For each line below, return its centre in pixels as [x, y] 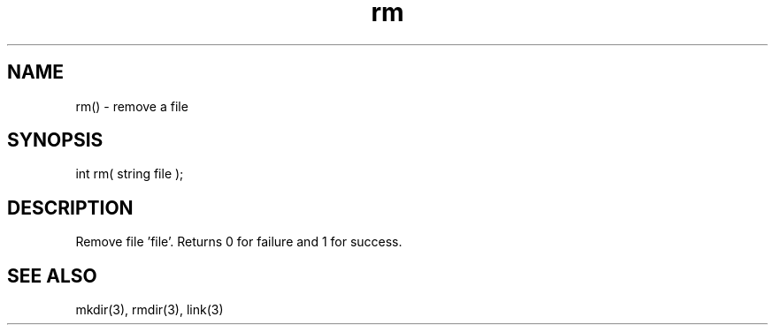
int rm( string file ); [130, 174]
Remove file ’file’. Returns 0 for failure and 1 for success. [239, 242]
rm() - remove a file [132, 106]
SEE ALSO [52, 275]
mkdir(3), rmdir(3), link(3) [150, 310]
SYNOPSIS [55, 140]
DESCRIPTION [70, 207]
